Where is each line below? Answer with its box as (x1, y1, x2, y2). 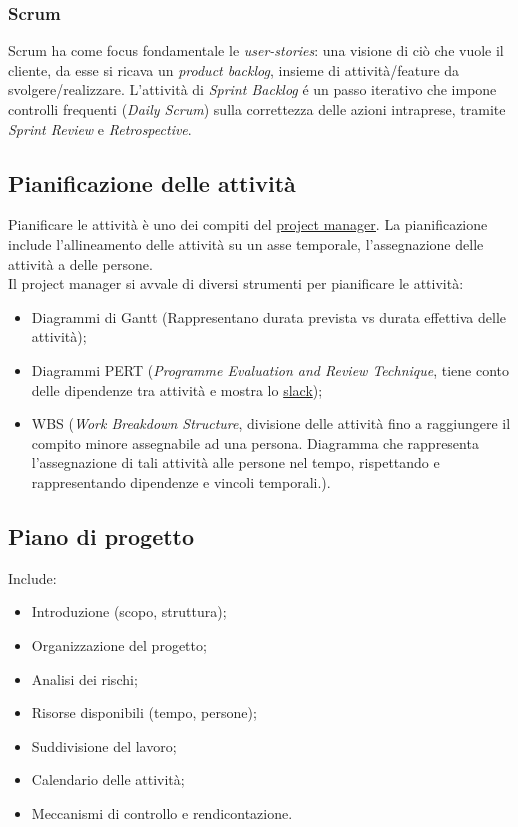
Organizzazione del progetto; (31, 634, 207, 655)
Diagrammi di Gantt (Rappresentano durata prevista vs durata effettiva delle (31, 306, 507, 327)
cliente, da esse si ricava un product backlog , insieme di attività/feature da (8, 59, 460, 80)
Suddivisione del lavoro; (31, 735, 177, 756)
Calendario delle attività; (31, 769, 185, 790)
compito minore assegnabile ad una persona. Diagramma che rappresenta (31, 432, 479, 453)
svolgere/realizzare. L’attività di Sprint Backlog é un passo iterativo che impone (8, 79, 497, 100)
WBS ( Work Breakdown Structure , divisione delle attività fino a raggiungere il (31, 413, 511, 434)
